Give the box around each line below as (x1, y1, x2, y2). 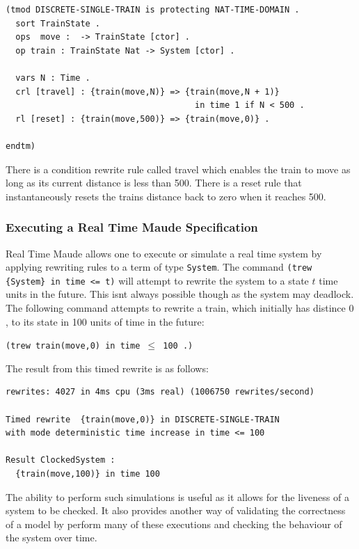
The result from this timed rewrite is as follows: (6, 360, 209, 375)
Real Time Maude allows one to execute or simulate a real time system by (6, 246, 322, 260)
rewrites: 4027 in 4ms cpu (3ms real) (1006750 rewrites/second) (6, 387, 314, 397)
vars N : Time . (15, 72, 90, 83)
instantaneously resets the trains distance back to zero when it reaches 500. (6, 189, 326, 203)
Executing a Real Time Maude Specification (6, 218, 258, 236)
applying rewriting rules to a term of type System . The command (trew (6, 260, 312, 274)
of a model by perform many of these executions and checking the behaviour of (6, 516, 342, 531)
